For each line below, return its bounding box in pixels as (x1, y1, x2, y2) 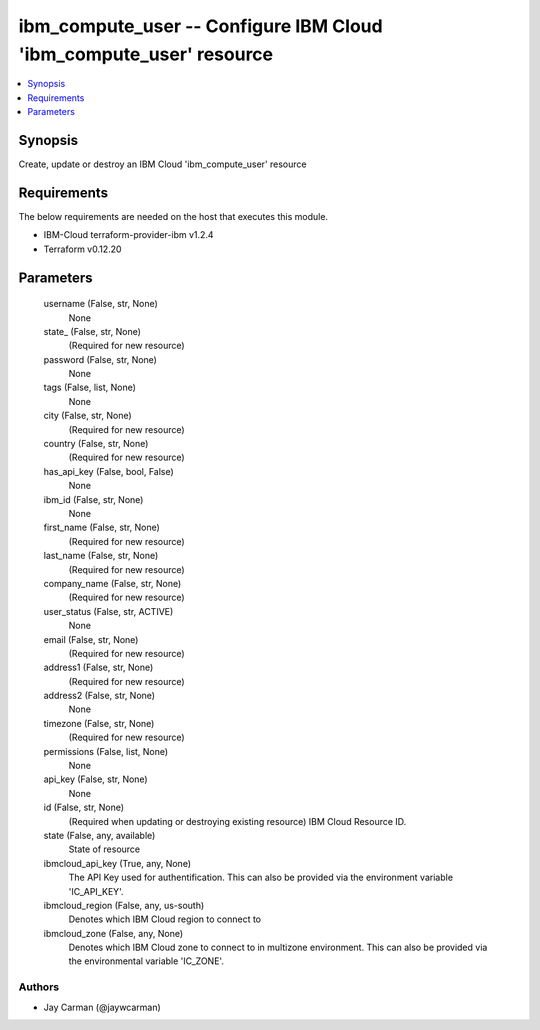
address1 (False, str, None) (43, 661, 154, 674)
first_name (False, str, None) (43, 521, 160, 534)
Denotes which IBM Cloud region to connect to (68, 913, 262, 925)
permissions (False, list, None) (43, 745, 169, 757)
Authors (18, 980, 60, 994)
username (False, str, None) (43, 298, 159, 310)
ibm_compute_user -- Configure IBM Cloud (18, 15, 384, 37)
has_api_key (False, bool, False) (43, 465, 174, 477)
